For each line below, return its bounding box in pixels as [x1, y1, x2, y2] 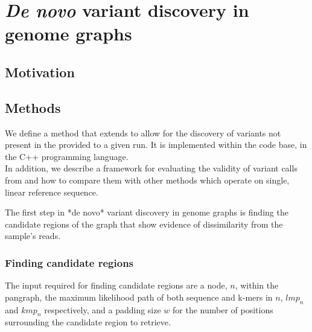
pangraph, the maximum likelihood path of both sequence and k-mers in [5, 290, 273, 303]
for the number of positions [173, 303, 273, 316]
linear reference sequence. [5, 185, 98, 198]
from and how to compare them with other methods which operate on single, [5, 173, 290, 186]
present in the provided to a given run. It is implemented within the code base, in [5, 138, 307, 151]
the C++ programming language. [5, 150, 129, 162]
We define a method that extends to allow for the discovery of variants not [5, 126, 281, 139]
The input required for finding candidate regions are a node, [5, 279, 228, 292]
